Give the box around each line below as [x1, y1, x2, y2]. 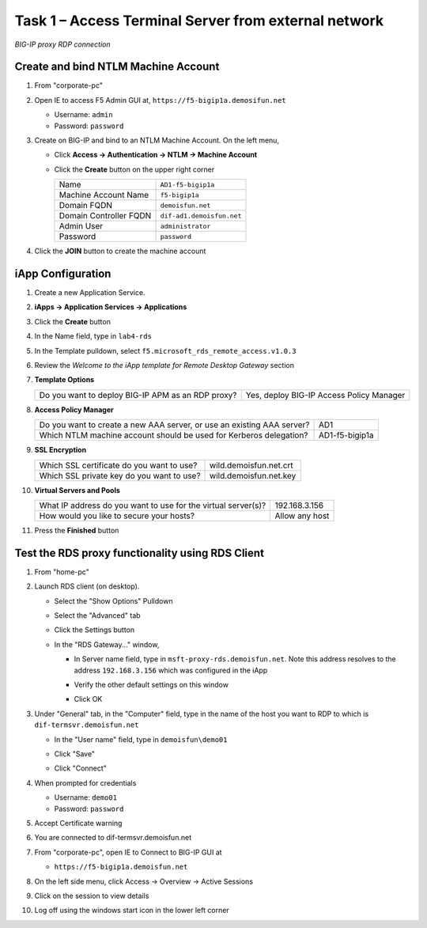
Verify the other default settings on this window [74, 680, 229, 690]
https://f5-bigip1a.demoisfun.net [54, 862, 188, 872]
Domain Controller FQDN [59, 210, 152, 222]
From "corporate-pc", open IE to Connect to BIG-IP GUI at [34, 847, 222, 857]
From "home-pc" [34, 566, 90, 577]
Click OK [74, 695, 103, 704]
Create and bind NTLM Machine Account [14, 60, 220, 74]
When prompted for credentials [34, 778, 137, 787]
